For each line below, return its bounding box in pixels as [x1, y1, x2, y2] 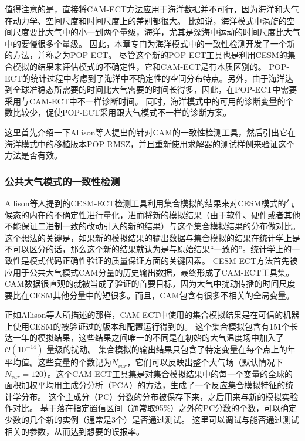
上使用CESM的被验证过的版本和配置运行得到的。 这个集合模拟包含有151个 [5, 320, 290, 332]
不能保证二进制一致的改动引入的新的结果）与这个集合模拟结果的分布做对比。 [5, 220, 300, 232]
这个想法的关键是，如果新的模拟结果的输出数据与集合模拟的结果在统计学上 [5, 231, 292, 243]
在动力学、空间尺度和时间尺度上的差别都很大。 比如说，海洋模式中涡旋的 [5, 14, 287, 26]
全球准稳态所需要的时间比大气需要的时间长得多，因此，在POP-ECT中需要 [12, 83, 297, 96]
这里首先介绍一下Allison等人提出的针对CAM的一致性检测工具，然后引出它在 [5, 125, 296, 138]
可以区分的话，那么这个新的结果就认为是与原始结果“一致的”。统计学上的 [12, 243, 292, 255]
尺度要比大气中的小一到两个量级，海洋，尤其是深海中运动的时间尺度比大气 [12, 26, 300, 38]
